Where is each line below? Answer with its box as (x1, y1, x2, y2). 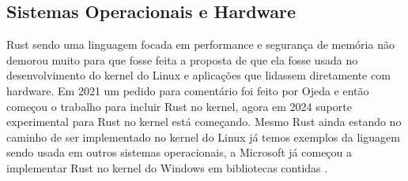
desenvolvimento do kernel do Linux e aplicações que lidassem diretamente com (6, 67, 391, 83)
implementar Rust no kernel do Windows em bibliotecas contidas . (6, 159, 328, 175)
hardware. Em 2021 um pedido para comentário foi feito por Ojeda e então (6, 82, 369, 98)
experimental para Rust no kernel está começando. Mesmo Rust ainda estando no (6, 113, 402, 130)
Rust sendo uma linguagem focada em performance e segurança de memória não (6, 36, 395, 53)
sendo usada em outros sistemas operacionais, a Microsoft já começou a (6, 144, 353, 161)
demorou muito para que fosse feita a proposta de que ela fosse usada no (6, 51, 358, 68)
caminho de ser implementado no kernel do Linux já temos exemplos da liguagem (6, 128, 400, 145)
